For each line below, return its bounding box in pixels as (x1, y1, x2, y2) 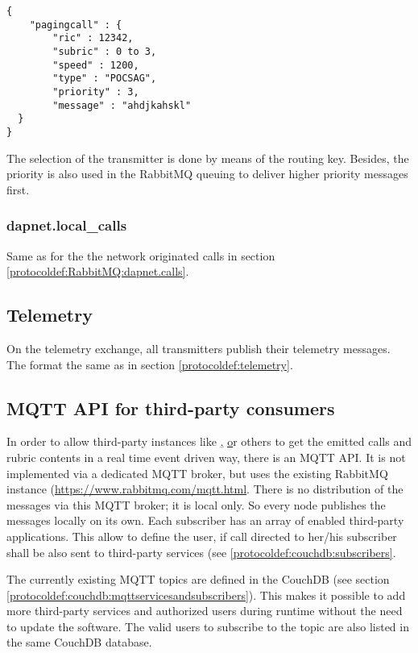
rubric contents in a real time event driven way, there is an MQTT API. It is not (6, 448, 406, 465)
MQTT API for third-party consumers (6, 395, 335, 420)
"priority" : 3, (52, 85, 139, 98)
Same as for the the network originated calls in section (6, 247, 275, 264)
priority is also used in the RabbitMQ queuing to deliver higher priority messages (6, 165, 408, 182)
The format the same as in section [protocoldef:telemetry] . (6, 356, 293, 372)
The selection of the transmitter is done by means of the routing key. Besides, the (6, 149, 409, 166)
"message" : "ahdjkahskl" (52, 99, 192, 111)
